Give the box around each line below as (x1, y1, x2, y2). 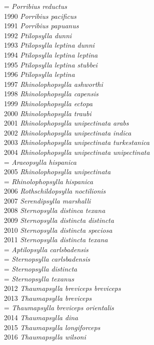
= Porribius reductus (4, 1, 67, 11)
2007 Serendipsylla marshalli (4, 195, 91, 206)
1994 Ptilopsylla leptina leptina (4, 49, 98, 60)
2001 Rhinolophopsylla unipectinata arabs (4, 118, 129, 128)
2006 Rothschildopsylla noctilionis (4, 186, 106, 196)
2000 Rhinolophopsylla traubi (4, 108, 92, 118)
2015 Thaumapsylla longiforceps (4, 322, 101, 332)
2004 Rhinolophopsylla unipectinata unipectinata (4, 146, 150, 157)
